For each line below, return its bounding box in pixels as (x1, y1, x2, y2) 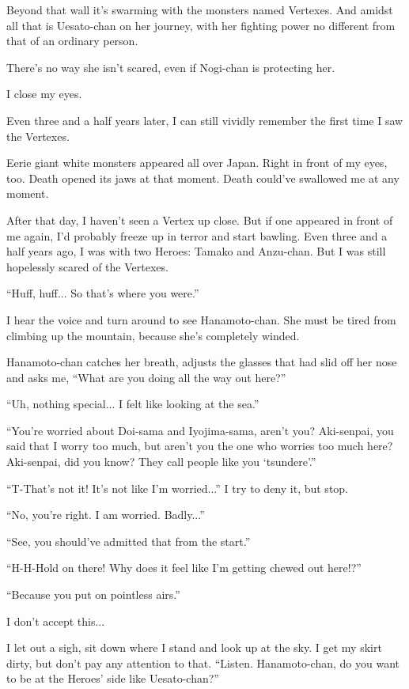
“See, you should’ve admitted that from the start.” (6, 532, 251, 549)
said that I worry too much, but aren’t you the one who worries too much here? (6, 437, 393, 454)
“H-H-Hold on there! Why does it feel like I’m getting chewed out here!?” (6, 559, 362, 576)
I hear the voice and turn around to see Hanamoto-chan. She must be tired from (6, 311, 396, 327)
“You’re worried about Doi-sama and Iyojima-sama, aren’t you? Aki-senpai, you (6, 422, 394, 438)
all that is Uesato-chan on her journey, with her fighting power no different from (6, 17, 396, 33)
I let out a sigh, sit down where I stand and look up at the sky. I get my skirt (6, 639, 382, 656)
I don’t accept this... (6, 612, 105, 629)
